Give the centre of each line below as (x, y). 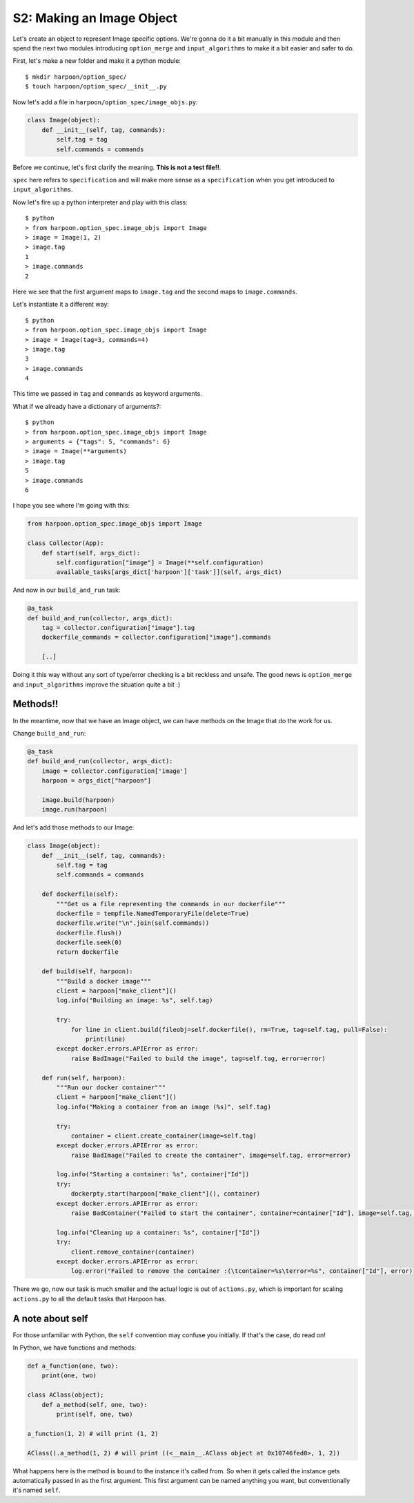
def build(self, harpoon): (88, 971)
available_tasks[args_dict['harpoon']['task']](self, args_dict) (169, 572)
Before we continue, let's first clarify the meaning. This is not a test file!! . (117, 167)
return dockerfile (87, 952)
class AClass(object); (66, 1395)
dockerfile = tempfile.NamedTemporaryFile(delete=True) (153, 913)
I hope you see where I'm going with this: (71, 506)
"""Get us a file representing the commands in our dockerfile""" (171, 904)
